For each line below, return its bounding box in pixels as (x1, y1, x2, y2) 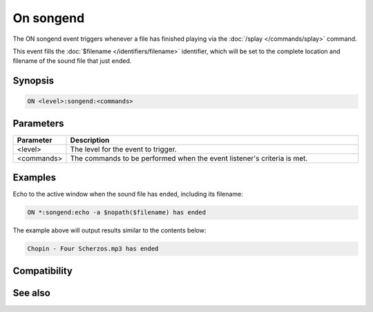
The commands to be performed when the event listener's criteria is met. (70, 153, 308, 163)
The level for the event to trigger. (70, 144, 178, 154)
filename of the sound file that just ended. (12, 57, 132, 65)
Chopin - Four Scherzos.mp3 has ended (27, 245, 159, 253)
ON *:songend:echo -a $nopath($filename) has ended (27, 208, 207, 217)
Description (70, 135, 110, 145)
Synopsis (12, 75, 55, 86)
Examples (12, 172, 57, 183)
